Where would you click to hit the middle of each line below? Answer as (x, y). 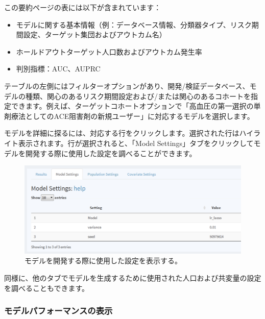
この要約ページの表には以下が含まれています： (83, 7)
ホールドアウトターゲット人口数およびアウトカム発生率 (109, 51)
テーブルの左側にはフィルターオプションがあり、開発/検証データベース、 (127, 85)
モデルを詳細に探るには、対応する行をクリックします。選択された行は (122, 133)
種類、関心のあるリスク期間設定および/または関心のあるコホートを (138, 96)
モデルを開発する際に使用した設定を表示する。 (103, 261)
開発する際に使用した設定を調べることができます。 (111, 153)
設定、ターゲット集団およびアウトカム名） (95, 34)
